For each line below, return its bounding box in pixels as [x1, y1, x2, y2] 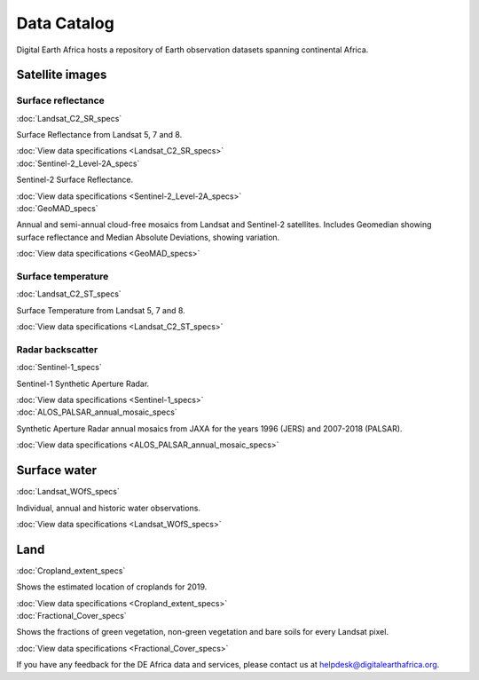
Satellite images [16, 67, 107, 83]
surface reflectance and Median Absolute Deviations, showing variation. [16, 232, 280, 242]
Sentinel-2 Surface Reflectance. [16, 174, 133, 186]
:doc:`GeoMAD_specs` [16, 203, 98, 214]
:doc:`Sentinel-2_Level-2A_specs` [16, 158, 140, 169]
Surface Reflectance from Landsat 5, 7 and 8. [16, 130, 183, 140]
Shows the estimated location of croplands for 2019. [16, 581, 208, 592]
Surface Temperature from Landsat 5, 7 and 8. [16, 304, 185, 315]
